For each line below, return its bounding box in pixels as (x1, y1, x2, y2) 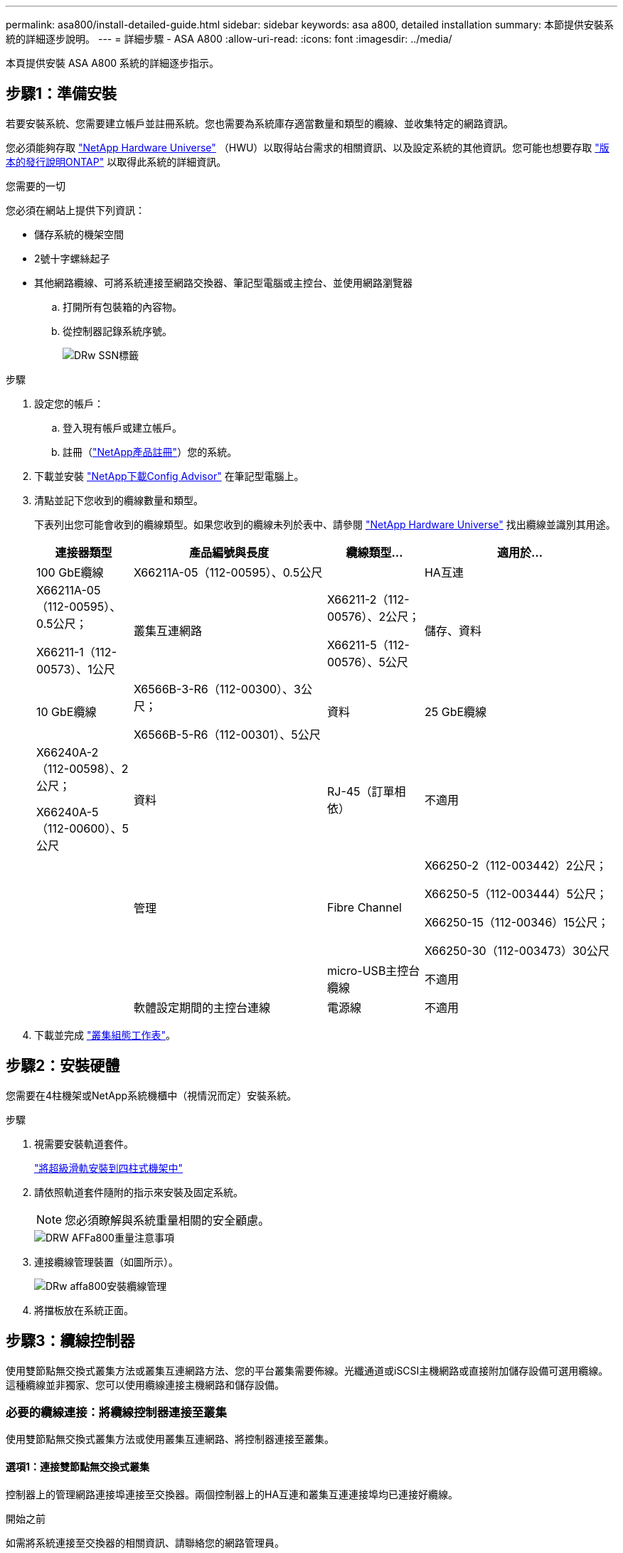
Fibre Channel (326, 900, 402, 914)
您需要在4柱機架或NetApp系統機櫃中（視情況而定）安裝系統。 (6, 1089, 297, 1101)
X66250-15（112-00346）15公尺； (424, 914, 609, 929)
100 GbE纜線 (36, 565, 104, 580)
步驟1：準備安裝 (6, 85, 117, 103)
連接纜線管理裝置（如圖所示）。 (34, 1255, 179, 1268)
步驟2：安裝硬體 (6, 1057, 120, 1075)
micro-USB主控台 (326, 963, 420, 978)
